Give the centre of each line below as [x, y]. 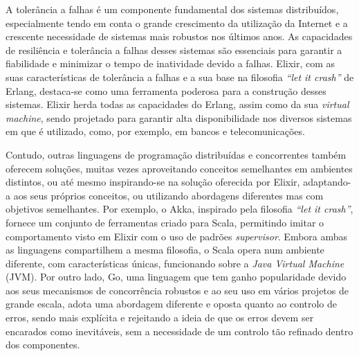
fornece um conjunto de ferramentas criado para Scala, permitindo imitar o [165, 222]
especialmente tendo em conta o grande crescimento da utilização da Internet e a [177, 23]
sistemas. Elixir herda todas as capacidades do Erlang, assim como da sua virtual [177, 104]
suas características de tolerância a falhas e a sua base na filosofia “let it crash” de [180, 77]
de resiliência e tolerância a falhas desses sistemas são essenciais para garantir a [174, 50]
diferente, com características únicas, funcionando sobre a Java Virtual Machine [175, 263]
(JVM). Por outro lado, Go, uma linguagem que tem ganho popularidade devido [176, 277]
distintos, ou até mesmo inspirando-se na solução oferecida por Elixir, [153, 182]
